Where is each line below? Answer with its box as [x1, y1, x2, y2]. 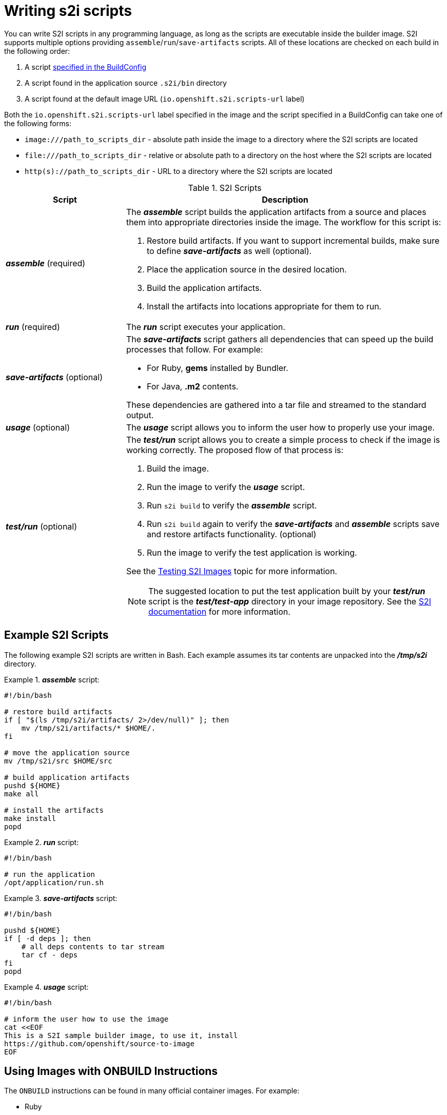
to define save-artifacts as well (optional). [146, 245, 312, 256]
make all [4, 789, 39, 798]
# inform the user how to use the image [4, 1014, 169, 1023]
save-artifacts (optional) [6, 371, 103, 382]
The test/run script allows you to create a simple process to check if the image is [126, 434, 440, 445]
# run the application [4, 870, 95, 878]
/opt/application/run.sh [4, 878, 104, 887]
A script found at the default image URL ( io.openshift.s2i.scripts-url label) [25, 94, 305, 103]
